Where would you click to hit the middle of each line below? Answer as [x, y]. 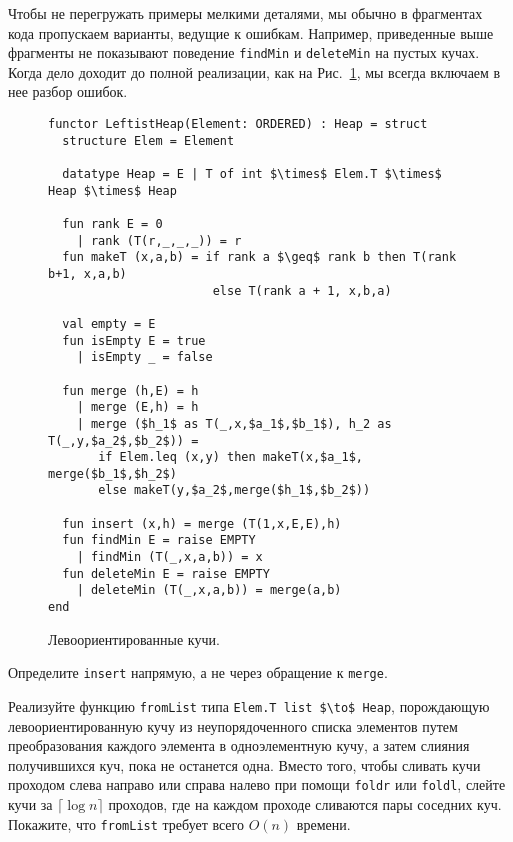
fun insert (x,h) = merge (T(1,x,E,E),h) [202, 523]
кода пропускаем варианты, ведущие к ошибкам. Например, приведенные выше [251, 32]
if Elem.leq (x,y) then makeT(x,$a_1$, [230, 457]
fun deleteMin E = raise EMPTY [166, 573]
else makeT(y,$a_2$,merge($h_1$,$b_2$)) [234, 490]
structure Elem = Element [148, 140]
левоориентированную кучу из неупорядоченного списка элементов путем [233, 725]
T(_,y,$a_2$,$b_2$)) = [123, 440]
